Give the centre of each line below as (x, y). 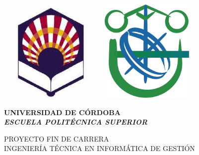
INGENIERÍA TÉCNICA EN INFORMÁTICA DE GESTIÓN (99, 148)
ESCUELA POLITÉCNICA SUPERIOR (76, 122)
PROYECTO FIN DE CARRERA (57, 138)
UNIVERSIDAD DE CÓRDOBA (62, 112)
